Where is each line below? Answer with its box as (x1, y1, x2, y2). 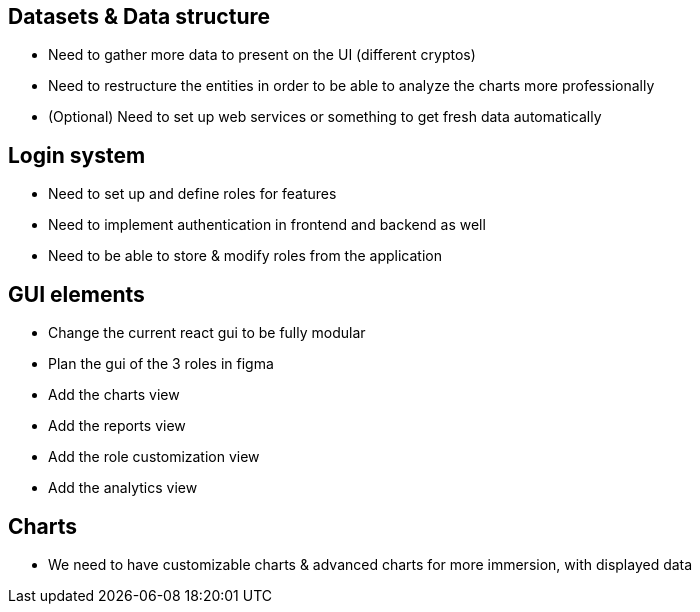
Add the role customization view (48, 448, 260, 466)
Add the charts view (48, 386, 180, 404)
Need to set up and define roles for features (48, 185, 337, 203)
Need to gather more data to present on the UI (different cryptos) (48, 46, 476, 64)
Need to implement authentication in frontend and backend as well (48, 216, 486, 234)
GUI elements (8, 281, 145, 307)
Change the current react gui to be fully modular (48, 324, 366, 342)
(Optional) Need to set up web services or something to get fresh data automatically (48, 108, 602, 126)
